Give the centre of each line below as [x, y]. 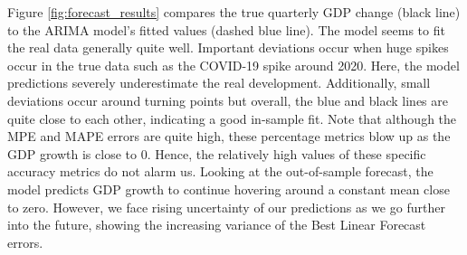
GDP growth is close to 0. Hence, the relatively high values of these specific [217, 153]
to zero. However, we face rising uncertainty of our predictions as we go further [226, 207]
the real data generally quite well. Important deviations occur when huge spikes [228, 47]
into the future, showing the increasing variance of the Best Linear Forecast [217, 225]
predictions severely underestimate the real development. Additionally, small [219, 83]
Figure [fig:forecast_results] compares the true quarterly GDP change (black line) [234, 12]
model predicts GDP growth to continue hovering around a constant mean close [229, 189]
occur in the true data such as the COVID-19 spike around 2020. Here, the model [233, 65]
